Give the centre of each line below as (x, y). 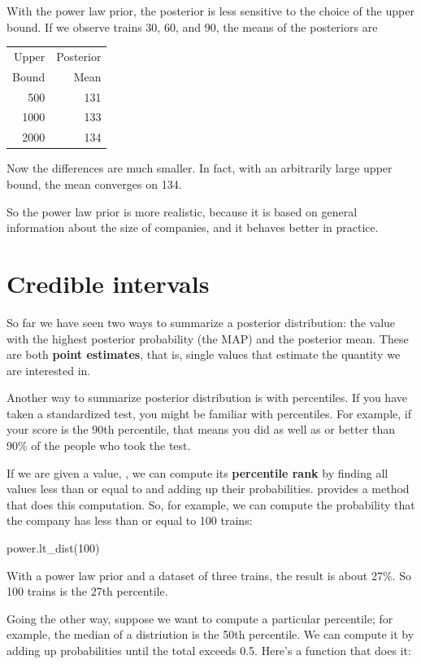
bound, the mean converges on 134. (94, 184)
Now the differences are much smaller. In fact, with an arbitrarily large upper (200, 168)
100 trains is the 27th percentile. (87, 591)
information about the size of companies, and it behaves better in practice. (193, 227)
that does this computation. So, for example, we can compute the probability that (211, 504)
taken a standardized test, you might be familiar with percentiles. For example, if (209, 413)
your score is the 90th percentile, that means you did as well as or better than (201, 429)
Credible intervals (108, 283)
